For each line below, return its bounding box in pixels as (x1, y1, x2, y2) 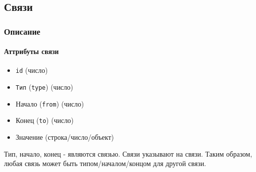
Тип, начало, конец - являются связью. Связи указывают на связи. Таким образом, (4, 148, 253, 159)
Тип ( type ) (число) (15, 82, 73, 92)
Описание (4, 25, 41, 37)
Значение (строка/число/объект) (15, 132, 114, 142)
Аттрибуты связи (4, 46, 59, 57)
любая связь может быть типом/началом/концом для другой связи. (4, 158, 206, 169)
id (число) (15, 65, 48, 75)
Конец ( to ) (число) (15, 115, 74, 125)
